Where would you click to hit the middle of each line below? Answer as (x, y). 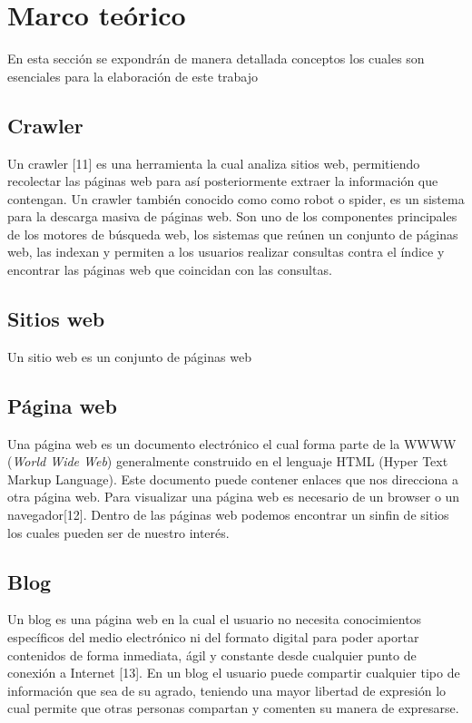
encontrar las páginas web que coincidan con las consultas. (170, 270)
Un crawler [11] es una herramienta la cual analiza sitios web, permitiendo (214, 163)
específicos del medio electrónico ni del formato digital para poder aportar (213, 637)
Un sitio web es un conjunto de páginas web (129, 356)
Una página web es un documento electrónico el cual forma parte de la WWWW (232, 443)
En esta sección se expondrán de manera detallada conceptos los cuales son (216, 59)
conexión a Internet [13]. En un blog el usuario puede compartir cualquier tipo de (234, 673)
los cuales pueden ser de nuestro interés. (118, 532)
